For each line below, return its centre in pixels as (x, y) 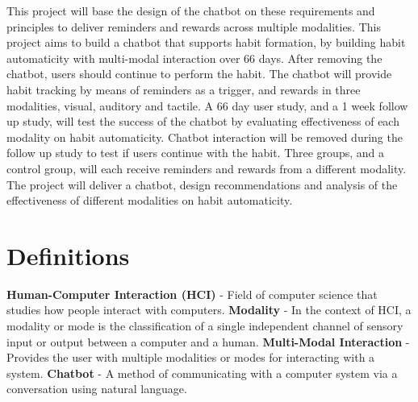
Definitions (68, 255)
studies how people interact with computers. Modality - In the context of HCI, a (209, 310)
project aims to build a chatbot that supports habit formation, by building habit (206, 42)
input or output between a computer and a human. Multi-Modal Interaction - (208, 341)
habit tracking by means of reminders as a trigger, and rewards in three (184, 89)
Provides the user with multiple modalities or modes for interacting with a (191, 357)
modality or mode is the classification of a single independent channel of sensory (205, 326)
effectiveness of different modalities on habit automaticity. (150, 200)
